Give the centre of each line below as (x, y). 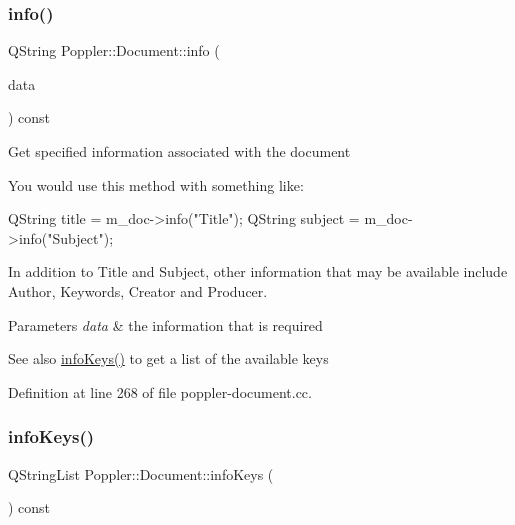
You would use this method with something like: (156, 184)
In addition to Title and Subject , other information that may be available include (258, 271)
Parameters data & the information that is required (165, 324)
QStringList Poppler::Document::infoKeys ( (141, 473)
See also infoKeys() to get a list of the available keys (168, 358)
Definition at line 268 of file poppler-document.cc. (160, 391)
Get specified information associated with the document (179, 151)
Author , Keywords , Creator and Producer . (138, 290)
